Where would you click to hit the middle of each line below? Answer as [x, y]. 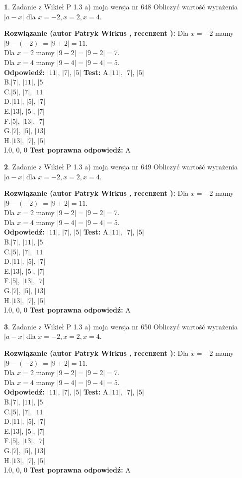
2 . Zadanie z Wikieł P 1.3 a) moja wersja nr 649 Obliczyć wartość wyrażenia [121, 166]
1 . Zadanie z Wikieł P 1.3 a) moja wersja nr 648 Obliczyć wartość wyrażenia [121, 6]
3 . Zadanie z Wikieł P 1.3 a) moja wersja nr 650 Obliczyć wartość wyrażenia [121, 326]
